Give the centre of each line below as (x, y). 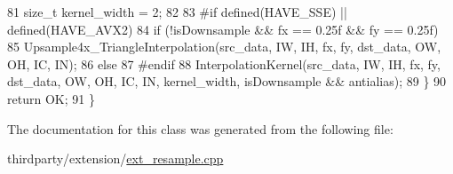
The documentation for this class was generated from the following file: (200, 128)
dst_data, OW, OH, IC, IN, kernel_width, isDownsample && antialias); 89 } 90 (227, 81)
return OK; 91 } (51, 98)
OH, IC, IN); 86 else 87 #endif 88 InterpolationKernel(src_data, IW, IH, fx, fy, (224, 63)
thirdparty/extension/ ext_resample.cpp (115, 158)
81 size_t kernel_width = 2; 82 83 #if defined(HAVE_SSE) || (177, 12)
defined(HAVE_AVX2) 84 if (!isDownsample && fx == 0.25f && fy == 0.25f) (223, 29)
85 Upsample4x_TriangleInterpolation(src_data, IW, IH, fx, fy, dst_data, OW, (224, 47)
